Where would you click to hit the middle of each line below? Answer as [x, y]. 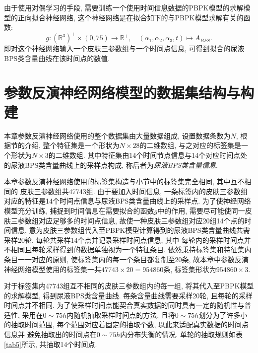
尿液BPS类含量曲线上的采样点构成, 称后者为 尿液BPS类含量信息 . [114, 165]
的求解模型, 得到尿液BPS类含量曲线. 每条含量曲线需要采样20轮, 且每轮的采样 [128, 295]
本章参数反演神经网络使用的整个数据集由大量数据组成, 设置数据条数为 [117, 135]
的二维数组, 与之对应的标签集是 [190, 145]
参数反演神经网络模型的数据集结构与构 [129, 92]
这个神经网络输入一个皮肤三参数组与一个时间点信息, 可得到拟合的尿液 [131, 48]
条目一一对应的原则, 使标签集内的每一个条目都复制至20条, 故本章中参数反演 [127, 259]
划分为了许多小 [223, 315]
